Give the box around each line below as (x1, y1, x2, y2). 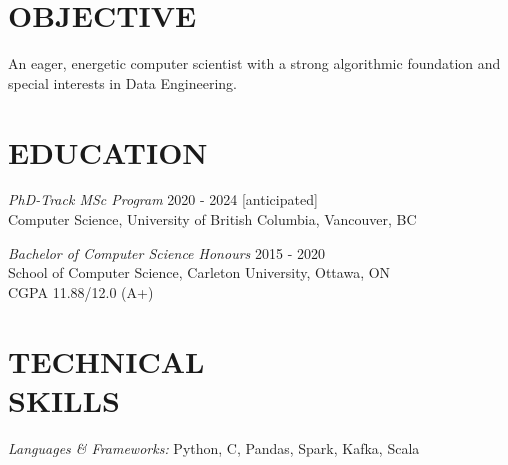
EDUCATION (8, 131, 208, 172)
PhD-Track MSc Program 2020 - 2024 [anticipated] (8, 189, 318, 210)
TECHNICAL (8, 340, 205, 381)
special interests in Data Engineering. (8, 72, 237, 93)
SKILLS (8, 379, 120, 420)
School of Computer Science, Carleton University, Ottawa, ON (8, 262, 391, 283)
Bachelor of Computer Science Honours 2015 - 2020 (8, 242, 325, 263)
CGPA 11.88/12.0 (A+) (8, 281, 154, 302)
